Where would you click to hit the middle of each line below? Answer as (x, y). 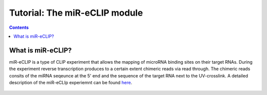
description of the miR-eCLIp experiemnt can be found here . (71, 83)
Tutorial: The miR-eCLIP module (76, 13)
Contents (19, 27)
